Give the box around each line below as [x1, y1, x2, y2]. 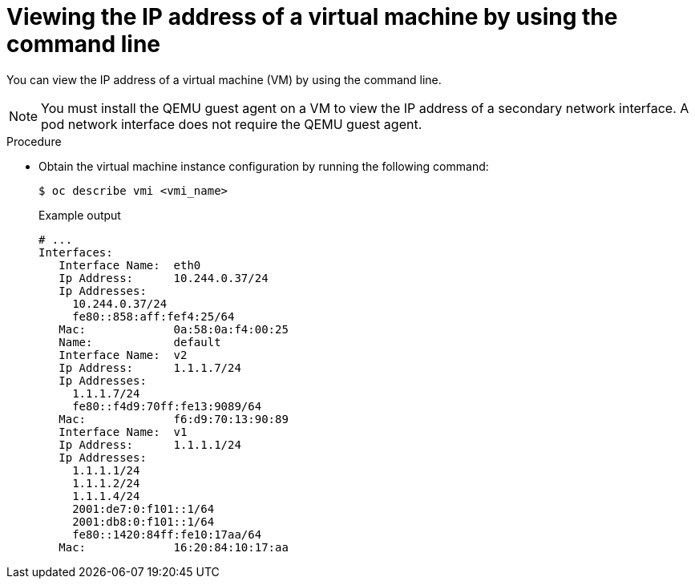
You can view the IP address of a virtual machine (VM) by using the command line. [6, 72, 442, 87]
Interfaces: [38, 245, 113, 259]
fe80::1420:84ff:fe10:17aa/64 [72, 527, 262, 541]
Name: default [59, 335, 221, 349]
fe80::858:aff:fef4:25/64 [72, 309, 235, 323]
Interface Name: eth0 [59, 258, 201, 272]
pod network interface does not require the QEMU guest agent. [41, 115, 422, 132]
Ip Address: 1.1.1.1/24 [59, 438, 241, 451]
